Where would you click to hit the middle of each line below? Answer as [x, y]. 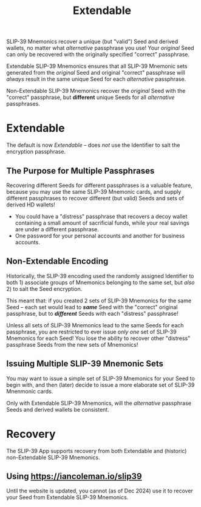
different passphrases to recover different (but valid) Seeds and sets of [95, 198]
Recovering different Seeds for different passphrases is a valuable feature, [100, 185]
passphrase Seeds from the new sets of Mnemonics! [72, 344]
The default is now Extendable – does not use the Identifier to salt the [93, 145]
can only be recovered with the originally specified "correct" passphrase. [98, 55]
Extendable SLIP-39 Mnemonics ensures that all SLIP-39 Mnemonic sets [97, 66]
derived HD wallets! [31, 205]
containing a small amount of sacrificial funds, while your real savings [102, 223]
